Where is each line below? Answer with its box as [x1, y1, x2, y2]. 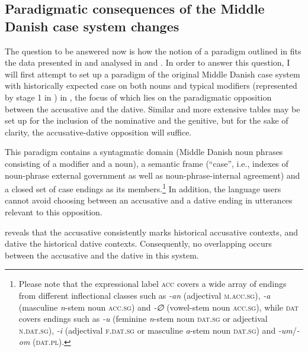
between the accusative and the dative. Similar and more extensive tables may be [5, 102, 300, 115]
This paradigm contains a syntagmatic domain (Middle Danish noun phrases [5, 146, 283, 158]
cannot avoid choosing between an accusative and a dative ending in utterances [5, 194, 293, 206]
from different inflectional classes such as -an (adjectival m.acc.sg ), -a [18, 289, 271, 301]
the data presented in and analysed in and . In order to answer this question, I [5, 56, 290, 69]
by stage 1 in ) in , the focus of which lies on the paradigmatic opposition [5, 91, 272, 103]
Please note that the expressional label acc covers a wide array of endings [18, 277, 287, 290]
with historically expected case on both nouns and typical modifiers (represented [5, 79, 297, 92]
